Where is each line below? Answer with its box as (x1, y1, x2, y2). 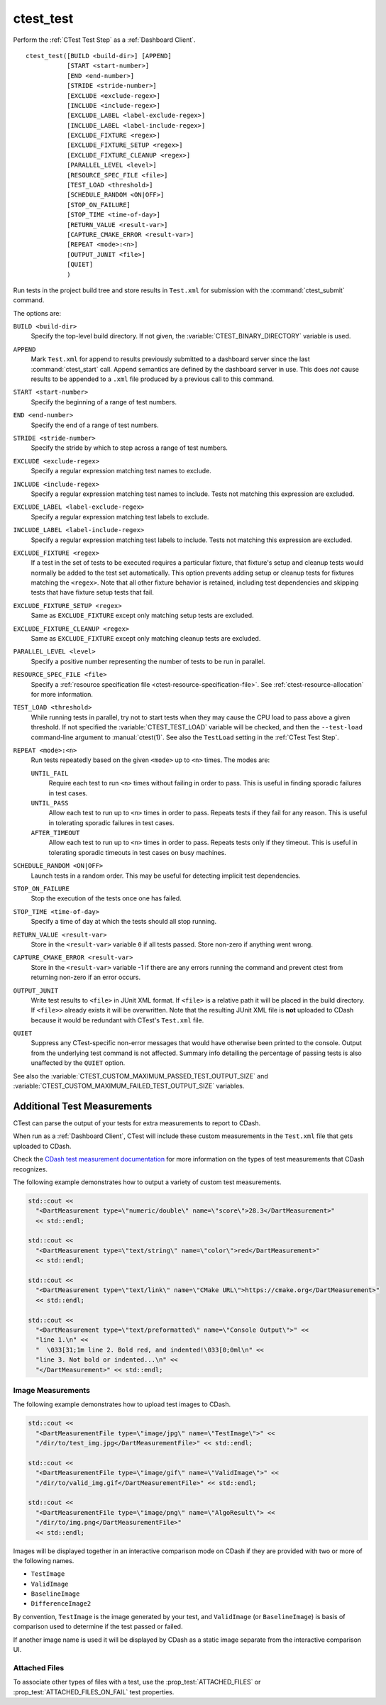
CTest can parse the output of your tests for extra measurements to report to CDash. (13, 1118, 261, 1127)
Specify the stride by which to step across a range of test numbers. (31, 443, 228, 452)
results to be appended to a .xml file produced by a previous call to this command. (31, 375, 275, 383)
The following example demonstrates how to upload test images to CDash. (13, 1400, 231, 1408)
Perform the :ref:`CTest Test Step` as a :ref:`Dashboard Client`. (13, 35, 196, 44)
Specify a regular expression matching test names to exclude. (31, 467, 212, 475)
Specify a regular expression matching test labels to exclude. (31, 512, 209, 521)
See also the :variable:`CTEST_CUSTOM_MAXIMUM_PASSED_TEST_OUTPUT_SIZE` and (13, 1071, 269, 1080)
